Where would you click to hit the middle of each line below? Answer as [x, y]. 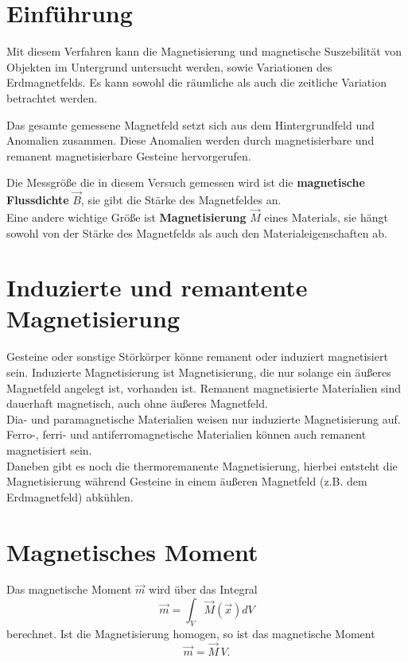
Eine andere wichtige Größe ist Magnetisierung [126, 217]
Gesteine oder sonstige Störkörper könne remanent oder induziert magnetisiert [197, 356]
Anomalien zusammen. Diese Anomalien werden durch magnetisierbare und [190, 140]
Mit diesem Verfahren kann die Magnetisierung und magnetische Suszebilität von [204, 51]
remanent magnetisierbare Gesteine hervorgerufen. [129, 155]
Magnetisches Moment [132, 551]
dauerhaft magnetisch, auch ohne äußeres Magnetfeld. [137, 403]
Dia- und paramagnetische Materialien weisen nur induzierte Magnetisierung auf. [204, 418]
